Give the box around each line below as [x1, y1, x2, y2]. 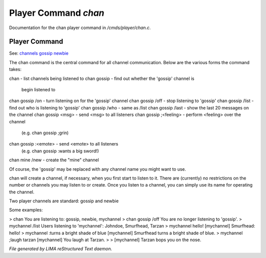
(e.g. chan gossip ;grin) [21, 130, 69, 136]
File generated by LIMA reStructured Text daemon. [9, 246, 112, 252]
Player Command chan [9, 7, 104, 18]
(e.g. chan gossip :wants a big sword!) [21, 148, 100, 154]
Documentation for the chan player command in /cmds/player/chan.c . [9, 25, 151, 31]
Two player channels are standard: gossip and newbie [9, 198, 119, 204]
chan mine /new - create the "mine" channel [9, 157, 100, 163]
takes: [9, 67, 22, 73]
